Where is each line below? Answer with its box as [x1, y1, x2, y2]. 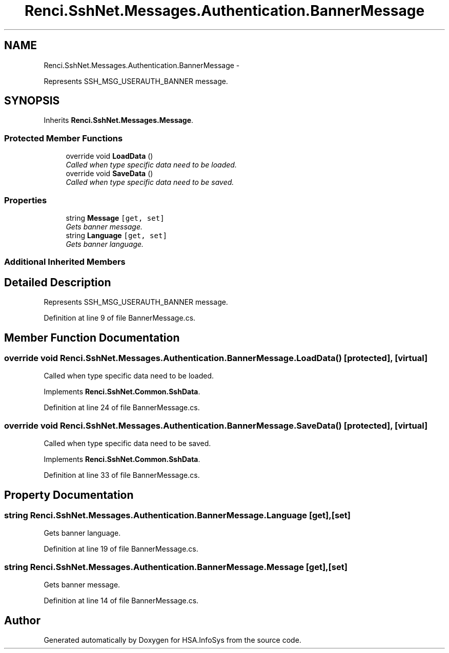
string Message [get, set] [66, 213, 165, 222]
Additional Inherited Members [4, 257, 126, 267]
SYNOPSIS [4, 94, 60, 108]
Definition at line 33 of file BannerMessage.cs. [44, 471, 200, 480]
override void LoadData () [66, 152, 153, 161]
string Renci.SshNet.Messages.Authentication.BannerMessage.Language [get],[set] [4, 510, 351, 520]
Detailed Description [4, 276, 111, 289]
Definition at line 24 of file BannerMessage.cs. [44, 403, 200, 412]
